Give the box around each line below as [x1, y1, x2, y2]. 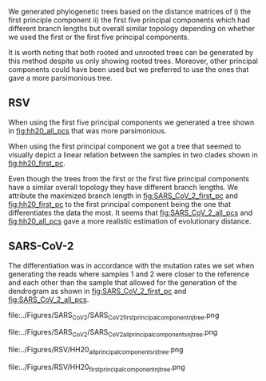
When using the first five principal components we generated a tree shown [8, 117, 255, 127]
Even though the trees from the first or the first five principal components [8, 173, 250, 183]
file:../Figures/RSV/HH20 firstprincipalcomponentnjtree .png [8, 363, 185, 374]
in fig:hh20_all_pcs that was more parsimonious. [8, 125, 167, 135]
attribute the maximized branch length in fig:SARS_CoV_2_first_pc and [8, 191, 238, 200]
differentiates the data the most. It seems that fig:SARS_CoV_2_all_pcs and [8, 208, 253, 217]
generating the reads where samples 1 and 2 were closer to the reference [8, 269, 250, 279]
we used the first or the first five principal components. [8, 32, 190, 42]
